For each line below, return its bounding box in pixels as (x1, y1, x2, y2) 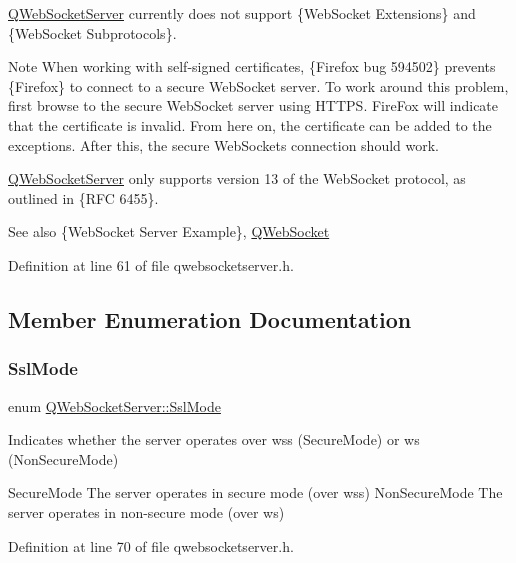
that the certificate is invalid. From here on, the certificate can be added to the (8, 114, 492, 135)
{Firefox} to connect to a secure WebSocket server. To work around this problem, (8, 75, 509, 96)
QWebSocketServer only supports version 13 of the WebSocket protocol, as (8, 168, 466, 189)
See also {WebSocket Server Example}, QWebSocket (8, 221, 330, 242)
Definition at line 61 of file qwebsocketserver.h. (8, 254, 294, 275)
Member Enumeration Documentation (8, 303, 412, 334)
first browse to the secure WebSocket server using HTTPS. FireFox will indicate (8, 95, 499, 116)
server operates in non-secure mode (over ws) (8, 501, 285, 522)
